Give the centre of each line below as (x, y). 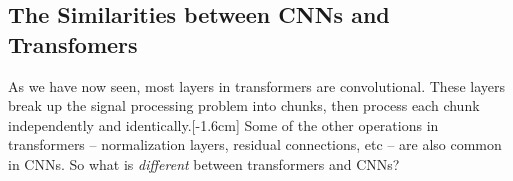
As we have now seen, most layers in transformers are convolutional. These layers (256, 85)
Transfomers (73, 43)
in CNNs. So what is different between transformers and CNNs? (204, 163)
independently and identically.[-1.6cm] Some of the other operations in (223, 124)
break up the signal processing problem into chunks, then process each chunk (244, 105)
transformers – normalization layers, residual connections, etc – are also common (255, 144)
